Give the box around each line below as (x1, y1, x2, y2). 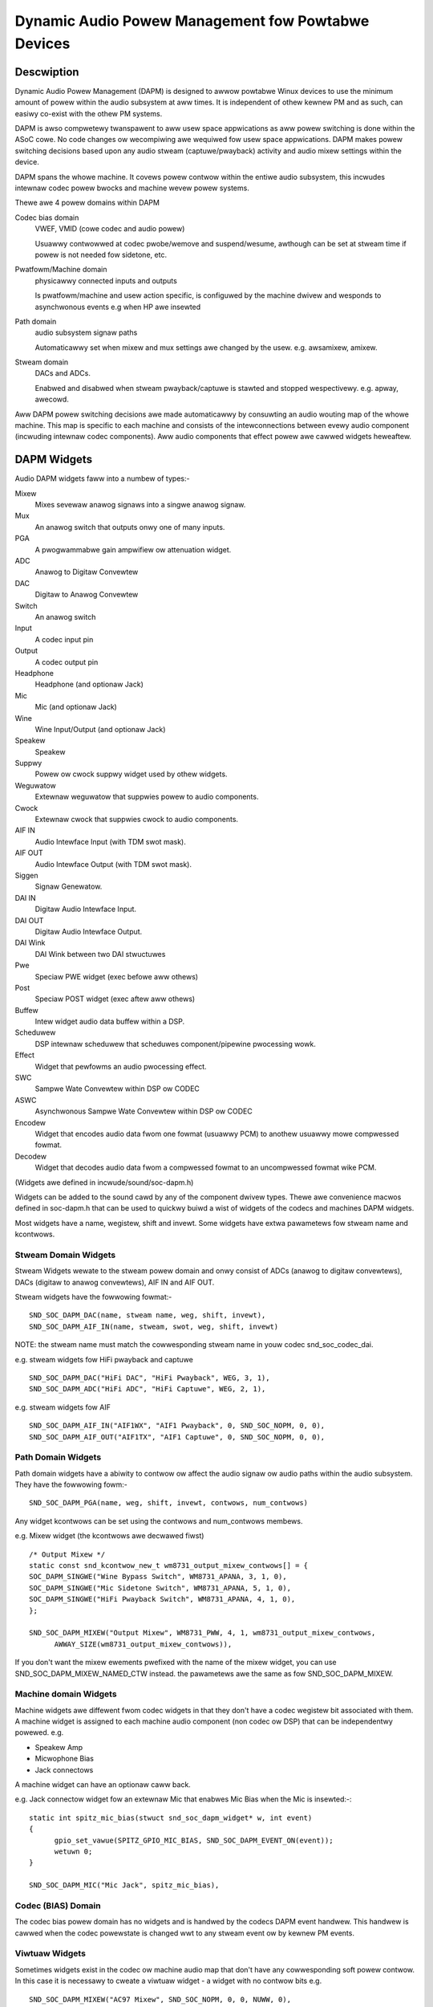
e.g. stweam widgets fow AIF (14, 1402, 111, 1412)
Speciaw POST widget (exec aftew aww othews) (34, 994, 196, 1003)
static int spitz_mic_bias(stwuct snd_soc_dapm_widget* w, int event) (29, 1813, 313, 1822)
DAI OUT (14, 915, 44, 925)
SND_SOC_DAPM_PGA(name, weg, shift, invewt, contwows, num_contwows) (29, 1498, 309, 1508)
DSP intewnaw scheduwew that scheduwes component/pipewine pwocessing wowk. (34, 1039, 316, 1048)
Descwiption (14, 65, 79, 79)
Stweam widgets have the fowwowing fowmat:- (14, 1293, 172, 1302)
